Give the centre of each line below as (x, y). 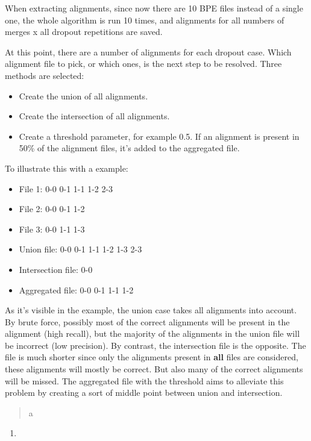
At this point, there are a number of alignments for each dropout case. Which (148, 52)
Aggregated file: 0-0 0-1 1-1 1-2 (76, 289)
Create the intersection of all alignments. (94, 116)
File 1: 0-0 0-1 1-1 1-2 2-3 (66, 188)
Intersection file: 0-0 (56, 269)
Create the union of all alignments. (83, 95)
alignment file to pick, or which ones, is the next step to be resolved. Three (143, 64)
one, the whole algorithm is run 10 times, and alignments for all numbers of (145, 20)
